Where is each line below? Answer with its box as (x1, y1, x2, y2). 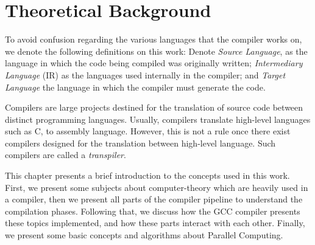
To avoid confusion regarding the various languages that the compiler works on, (5, 33, 302, 46)
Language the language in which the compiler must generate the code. (5, 80, 266, 93)
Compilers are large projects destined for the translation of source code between (5, 101, 303, 114)
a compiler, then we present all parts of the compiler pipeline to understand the (5, 193, 303, 205)
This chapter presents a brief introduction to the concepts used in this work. (5, 169, 290, 182)
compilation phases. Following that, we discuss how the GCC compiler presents (5, 204, 300, 217)
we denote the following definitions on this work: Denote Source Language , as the (5, 44, 308, 57)
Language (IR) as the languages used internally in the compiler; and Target (5, 68, 286, 81)
